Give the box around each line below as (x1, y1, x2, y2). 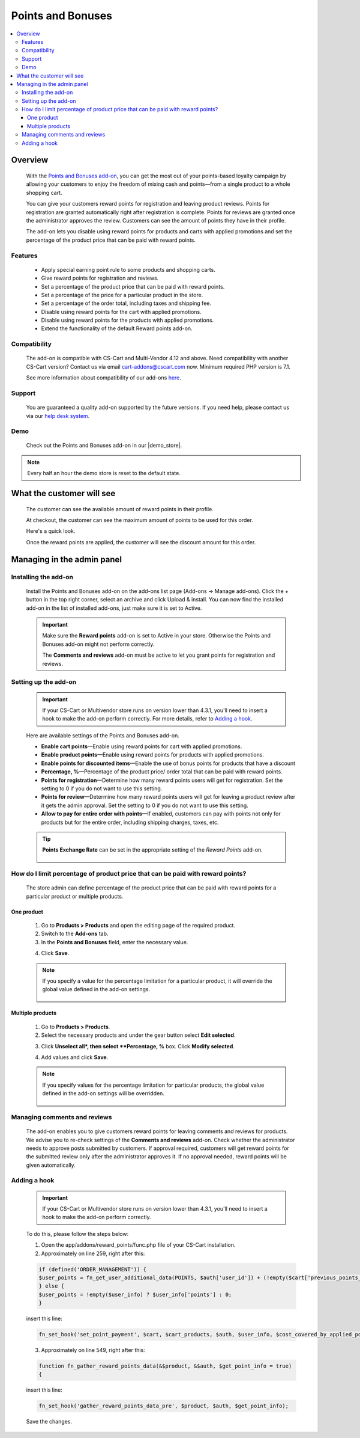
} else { (38, 1283, 65, 1289)
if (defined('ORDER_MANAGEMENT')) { (38, 1266, 147, 1273)
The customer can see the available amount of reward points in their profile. (26, 505, 214, 512)
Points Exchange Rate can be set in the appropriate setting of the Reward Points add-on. (42, 846, 263, 853)
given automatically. (26, 1161, 76, 1169)
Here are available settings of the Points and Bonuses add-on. (26, 731, 179, 739)
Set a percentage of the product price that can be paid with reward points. (41, 283, 225, 290)
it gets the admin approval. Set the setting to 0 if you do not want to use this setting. (41, 802, 248, 809)
